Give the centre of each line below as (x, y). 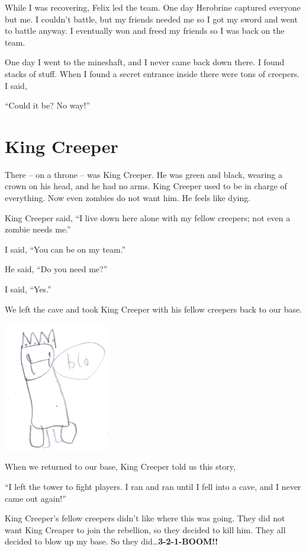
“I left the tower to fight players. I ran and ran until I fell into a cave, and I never (153, 486)
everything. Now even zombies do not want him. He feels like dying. (128, 198)
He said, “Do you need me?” (56, 269)
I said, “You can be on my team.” (65, 249)
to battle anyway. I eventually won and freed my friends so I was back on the (145, 31)
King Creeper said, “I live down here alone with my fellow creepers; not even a (148, 217)
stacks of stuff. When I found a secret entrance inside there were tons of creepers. (152, 73)
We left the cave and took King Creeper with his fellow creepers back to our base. (154, 309)
